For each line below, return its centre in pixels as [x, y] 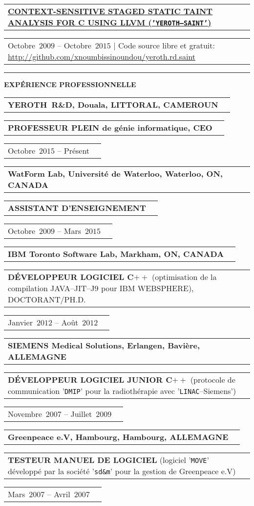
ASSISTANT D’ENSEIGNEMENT [77, 207]
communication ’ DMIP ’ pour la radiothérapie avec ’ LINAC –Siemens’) [122, 391]
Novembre [25, 414]
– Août [67, 322]
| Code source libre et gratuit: [164, 45]
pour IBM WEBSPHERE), [147, 288]
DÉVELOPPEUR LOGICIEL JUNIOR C [90, 379]
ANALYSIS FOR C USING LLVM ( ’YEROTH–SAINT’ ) [110, 22]
